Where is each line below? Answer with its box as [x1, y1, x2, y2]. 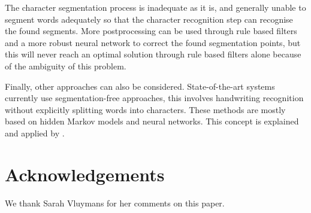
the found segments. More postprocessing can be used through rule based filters [5, 25, 297, 37]
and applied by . [5, 126, 65, 139]
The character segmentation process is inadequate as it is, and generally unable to [5, 1, 306, 13]
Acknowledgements [5, 162, 165, 186]
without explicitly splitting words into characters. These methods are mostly [5, 103, 286, 115]
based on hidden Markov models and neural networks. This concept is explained [5, 115, 299, 127]
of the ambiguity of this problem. [5, 59, 126, 72]
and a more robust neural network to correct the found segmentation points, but [5, 36, 301, 48]
